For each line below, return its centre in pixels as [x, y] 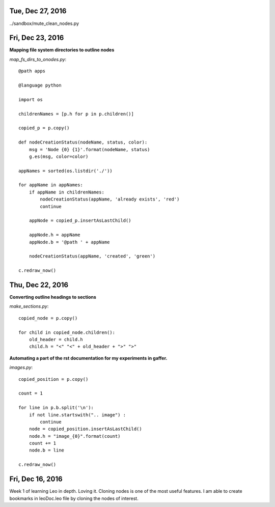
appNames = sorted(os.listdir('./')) [66, 171]
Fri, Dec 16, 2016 [36, 479]
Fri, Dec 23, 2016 [37, 38]
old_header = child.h [56, 339]
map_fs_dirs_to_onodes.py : [38, 59]
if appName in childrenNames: [66, 192]
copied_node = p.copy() [48, 318]
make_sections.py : [29, 306]
